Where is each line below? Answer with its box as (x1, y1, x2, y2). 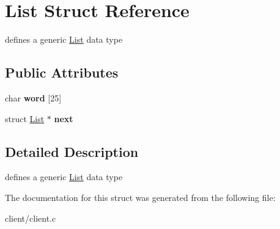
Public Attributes (5, 63, 119, 82)
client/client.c (5, 211, 56, 224)
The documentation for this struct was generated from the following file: (5, 191, 276, 203)
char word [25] (5, 91, 62, 104)
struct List (5, 112, 45, 125)
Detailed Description (5, 142, 139, 161)
